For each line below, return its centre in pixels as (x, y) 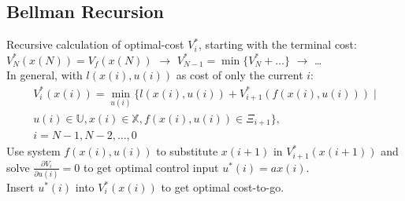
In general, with (45, 75)
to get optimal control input (151, 167)
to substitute (187, 151)
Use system (33, 151)
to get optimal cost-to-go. (223, 187)
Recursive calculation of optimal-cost (95, 44)
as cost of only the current (240, 75)
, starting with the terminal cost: (278, 44)
